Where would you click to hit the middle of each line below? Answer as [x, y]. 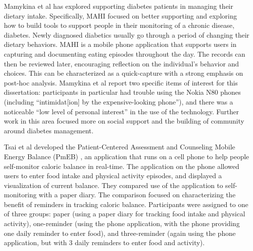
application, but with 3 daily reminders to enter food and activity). [104, 242]
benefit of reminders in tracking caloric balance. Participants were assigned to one [126, 204]
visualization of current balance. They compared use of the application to [114, 185]
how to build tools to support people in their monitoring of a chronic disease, [119, 25]
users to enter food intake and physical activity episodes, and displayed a [113, 176]
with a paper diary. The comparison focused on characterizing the [137, 195]
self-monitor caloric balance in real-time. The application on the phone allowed [122, 166]
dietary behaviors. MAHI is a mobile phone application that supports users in [120, 44]
